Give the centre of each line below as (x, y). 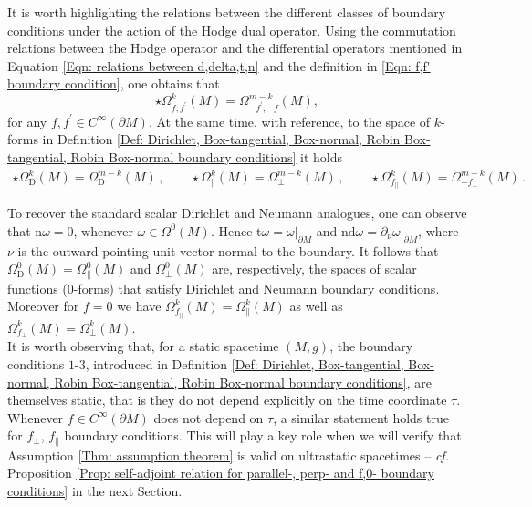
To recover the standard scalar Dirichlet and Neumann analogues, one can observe (237, 213)
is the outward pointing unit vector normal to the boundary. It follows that (228, 250)
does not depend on (209, 417)
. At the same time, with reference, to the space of (289, 121)
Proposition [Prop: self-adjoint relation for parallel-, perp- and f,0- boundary (221, 473)
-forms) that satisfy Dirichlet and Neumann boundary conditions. (256, 288)
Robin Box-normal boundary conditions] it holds (207, 156)
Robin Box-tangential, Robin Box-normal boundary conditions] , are (243, 382)
